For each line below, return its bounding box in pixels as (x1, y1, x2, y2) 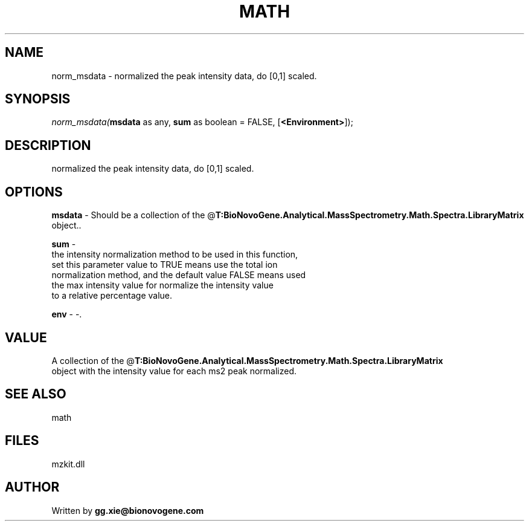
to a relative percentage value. (51, 290, 173, 301)
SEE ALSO (5, 386, 66, 402)
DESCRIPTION (5, 137, 91, 153)
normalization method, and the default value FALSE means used (51, 270, 306, 281)
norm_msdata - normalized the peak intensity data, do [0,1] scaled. (51, 70, 317, 81)
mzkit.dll (51, 458, 85, 469)
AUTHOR (5, 479, 60, 495)
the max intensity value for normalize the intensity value (51, 280, 274, 291)
